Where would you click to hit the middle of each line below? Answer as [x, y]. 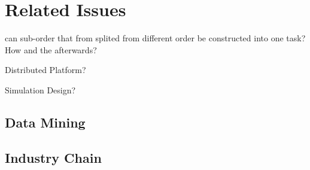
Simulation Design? [40, 89]
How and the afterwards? [51, 49]
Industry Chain [53, 157]
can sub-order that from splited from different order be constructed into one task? [155, 38]
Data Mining [45, 122]
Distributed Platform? [45, 70]
